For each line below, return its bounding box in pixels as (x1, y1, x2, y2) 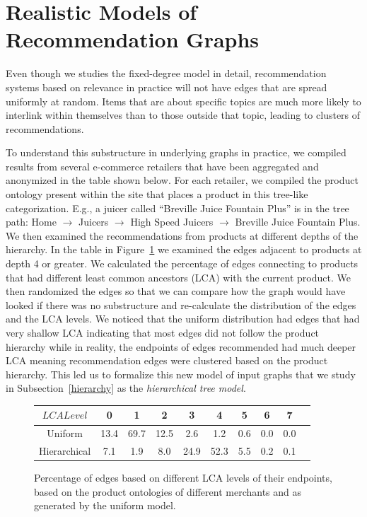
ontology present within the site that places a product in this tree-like (6, 187, 308, 202)
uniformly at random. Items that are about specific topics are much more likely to (6, 93, 361, 108)
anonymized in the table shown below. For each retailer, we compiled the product (6, 173, 359, 187)
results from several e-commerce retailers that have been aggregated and (6, 158, 319, 173)
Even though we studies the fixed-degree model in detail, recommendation (6, 66, 327, 81)
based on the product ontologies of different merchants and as (34, 484, 302, 499)
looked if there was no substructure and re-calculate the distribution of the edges (6, 297, 356, 312)
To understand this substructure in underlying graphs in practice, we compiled (6, 145, 346, 160)
